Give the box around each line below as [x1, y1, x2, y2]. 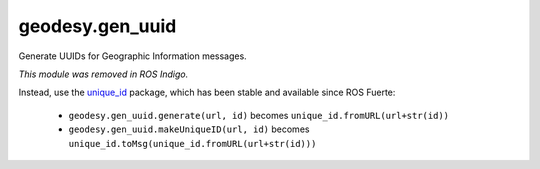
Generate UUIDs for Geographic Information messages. [18, 50, 247, 62]
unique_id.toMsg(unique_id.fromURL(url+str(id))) [68, 138, 317, 149]
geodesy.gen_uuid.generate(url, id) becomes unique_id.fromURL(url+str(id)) [68, 109, 450, 121]
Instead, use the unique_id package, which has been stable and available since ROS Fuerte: [18, 86, 396, 99]
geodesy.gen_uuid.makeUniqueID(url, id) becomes [68, 123, 310, 135]
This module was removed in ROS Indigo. [18, 68, 189, 80]
